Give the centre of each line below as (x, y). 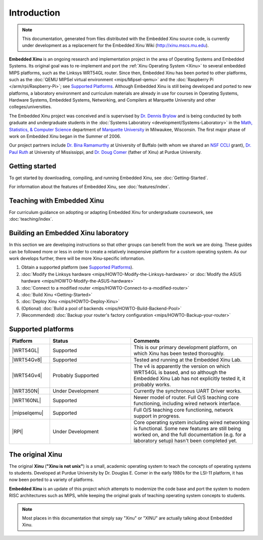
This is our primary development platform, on (185, 348)
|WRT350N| (26, 391)
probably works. (152, 385)
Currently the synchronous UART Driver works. (188, 391)
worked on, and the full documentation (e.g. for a (190, 435)
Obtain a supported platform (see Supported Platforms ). (77, 267)
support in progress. (157, 416)
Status (60, 341)
